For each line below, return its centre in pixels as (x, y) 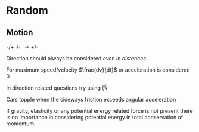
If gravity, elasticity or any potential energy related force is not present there (100, 111)
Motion (20, 33)
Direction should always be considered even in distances (76, 58)
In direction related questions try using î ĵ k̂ (57, 88)
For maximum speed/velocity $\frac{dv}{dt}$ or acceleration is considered (98, 70)
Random (27, 10)
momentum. (21, 124)
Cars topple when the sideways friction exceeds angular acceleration (91, 99)
